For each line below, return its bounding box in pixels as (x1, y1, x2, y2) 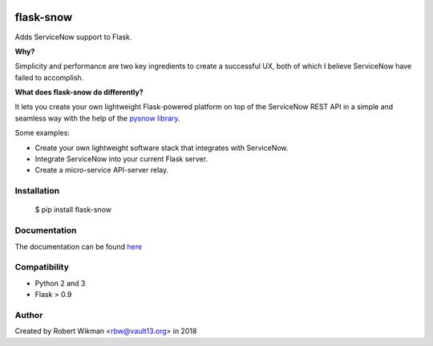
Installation (14, 185, 60, 197)
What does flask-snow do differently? (14, 88, 144, 97)
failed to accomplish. (14, 72, 84, 82)
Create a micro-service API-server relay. (34, 165, 169, 175)
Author (14, 309, 43, 320)
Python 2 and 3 (34, 278, 86, 288)
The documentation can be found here (14, 242, 143, 251)
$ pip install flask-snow (34, 205, 112, 214)
